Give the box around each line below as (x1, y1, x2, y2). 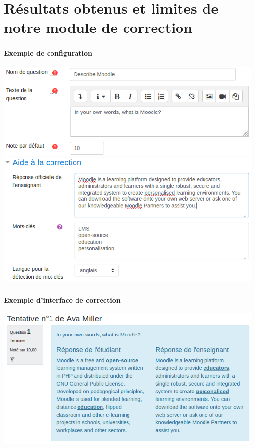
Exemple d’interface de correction (4, 294, 121, 305)
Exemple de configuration (4, 48, 92, 58)
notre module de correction (4, 17, 193, 37)
